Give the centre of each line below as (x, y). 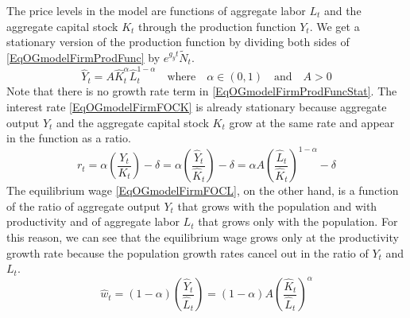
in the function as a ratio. (69, 138)
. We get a (335, 26)
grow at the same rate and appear (312, 122)
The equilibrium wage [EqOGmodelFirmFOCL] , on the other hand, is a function (203, 190)
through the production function (217, 26)
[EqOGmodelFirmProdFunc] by (83, 57)
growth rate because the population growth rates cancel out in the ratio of (188, 252)
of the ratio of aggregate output (83, 206)
